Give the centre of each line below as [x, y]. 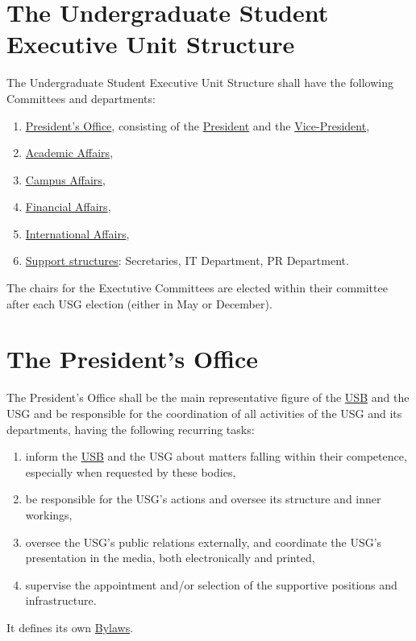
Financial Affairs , [68, 207]
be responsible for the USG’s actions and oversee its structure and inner [203, 499]
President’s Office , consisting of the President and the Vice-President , [198, 125]
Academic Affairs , [69, 153]
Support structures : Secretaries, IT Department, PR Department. [187, 261]
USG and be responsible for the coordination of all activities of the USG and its [204, 413]
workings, [49, 514]
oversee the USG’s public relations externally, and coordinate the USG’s [204, 542]
